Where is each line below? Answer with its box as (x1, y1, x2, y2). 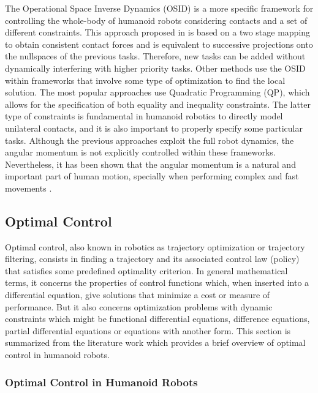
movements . (5, 181, 52, 194)
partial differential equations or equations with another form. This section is (5, 324, 291, 337)
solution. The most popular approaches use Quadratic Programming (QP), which (5, 86, 310, 99)
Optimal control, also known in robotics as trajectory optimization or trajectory (5, 240, 305, 253)
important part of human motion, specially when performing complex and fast (5, 170, 299, 182)
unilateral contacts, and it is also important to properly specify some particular (5, 121, 303, 134)
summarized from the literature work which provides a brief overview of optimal (5, 336, 306, 349)
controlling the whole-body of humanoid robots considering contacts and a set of (5, 13, 308, 26)
